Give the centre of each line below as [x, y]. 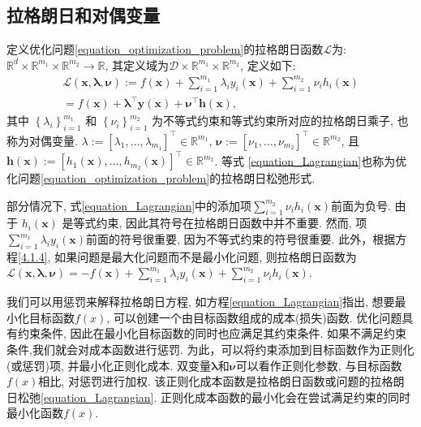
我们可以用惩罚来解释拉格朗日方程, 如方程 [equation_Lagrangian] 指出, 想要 [201, 302]
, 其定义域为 [137, 65]
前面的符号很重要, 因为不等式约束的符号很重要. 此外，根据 [241, 239]
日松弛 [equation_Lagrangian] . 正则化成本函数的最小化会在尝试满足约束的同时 [209, 397]
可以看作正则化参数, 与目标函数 [319, 365]
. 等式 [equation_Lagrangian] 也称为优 [311, 160]
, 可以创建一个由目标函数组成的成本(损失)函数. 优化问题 [254, 317]
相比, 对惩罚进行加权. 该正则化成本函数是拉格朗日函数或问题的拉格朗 [221, 381]
